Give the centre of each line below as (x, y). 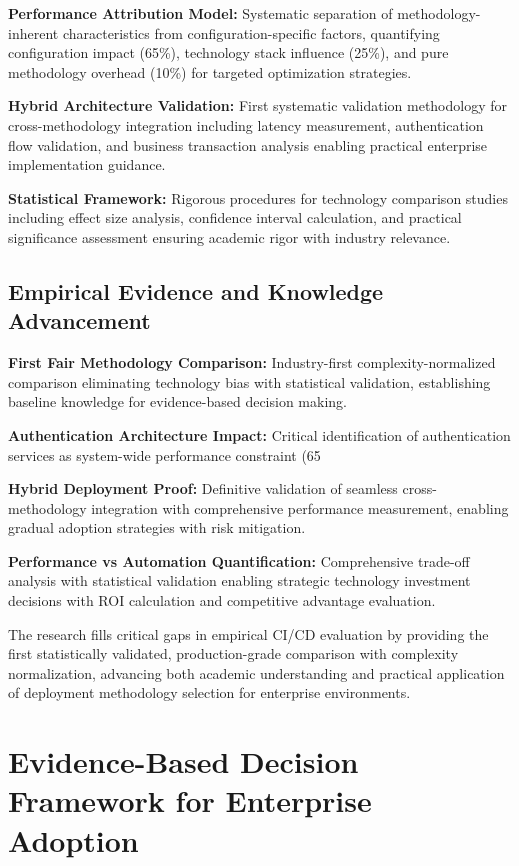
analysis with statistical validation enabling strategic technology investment (239, 580)
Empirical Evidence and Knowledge (196, 290)
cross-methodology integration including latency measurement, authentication (246, 124)
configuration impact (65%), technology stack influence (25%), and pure (228, 52)
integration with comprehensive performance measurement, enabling (300, 507)
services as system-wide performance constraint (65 (164, 454)
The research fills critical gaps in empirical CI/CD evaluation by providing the (248, 633)
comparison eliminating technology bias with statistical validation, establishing (249, 381)
